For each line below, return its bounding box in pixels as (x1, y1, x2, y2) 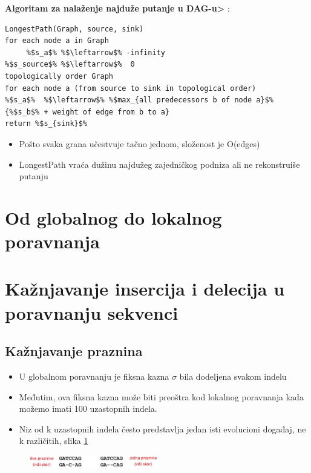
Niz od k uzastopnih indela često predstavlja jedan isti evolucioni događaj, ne (19, 422, 306, 435)
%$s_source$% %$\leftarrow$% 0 (5, 60, 135, 69)
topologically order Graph (5, 71, 113, 81)
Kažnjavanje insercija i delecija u (5, 276, 285, 301)
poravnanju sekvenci (5, 300, 178, 325)
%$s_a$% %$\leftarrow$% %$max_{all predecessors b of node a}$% (5, 96, 273, 105)
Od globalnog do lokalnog (5, 205, 222, 230)
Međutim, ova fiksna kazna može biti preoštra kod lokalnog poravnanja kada (19, 390, 304, 403)
